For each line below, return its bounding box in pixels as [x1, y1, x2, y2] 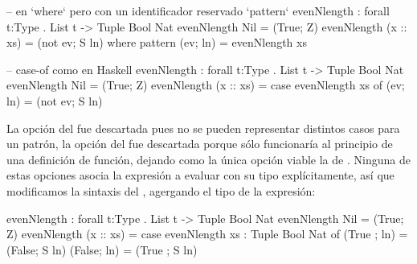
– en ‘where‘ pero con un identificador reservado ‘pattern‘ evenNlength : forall [6, 2, 390, 19]
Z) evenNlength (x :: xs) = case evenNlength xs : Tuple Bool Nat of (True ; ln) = [6, 225, 408, 242]
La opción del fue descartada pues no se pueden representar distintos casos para [6, 119, 400, 136]
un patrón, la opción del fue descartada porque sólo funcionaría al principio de [6, 135, 393, 152]
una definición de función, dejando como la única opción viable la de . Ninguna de [6, 151, 411, 167]
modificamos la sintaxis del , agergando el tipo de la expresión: [6, 182, 316, 199]
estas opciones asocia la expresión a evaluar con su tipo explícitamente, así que [6, 167, 395, 184]
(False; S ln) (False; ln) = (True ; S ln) [6, 241, 198, 258]
